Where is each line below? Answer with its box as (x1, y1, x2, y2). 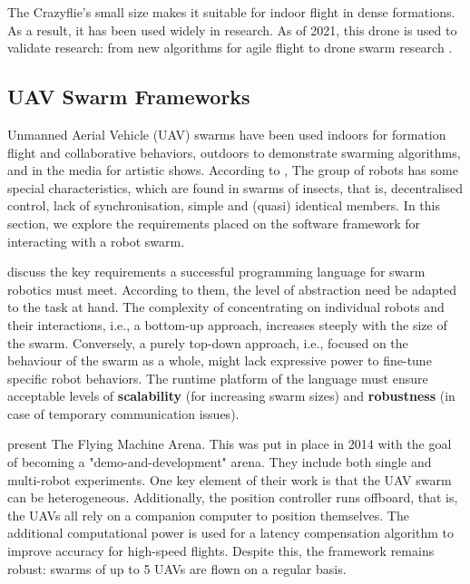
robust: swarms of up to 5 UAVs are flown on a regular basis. (7, 559, 347, 578)
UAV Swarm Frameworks (7, 83, 250, 111)
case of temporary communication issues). (7, 404, 240, 423)
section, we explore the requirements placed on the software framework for (7, 213, 421, 232)
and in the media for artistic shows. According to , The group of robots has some (7, 161, 458, 180)
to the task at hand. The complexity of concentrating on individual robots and (7, 297, 445, 316)
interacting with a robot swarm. (7, 231, 185, 250)
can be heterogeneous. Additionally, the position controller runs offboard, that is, (7, 488, 458, 507)
